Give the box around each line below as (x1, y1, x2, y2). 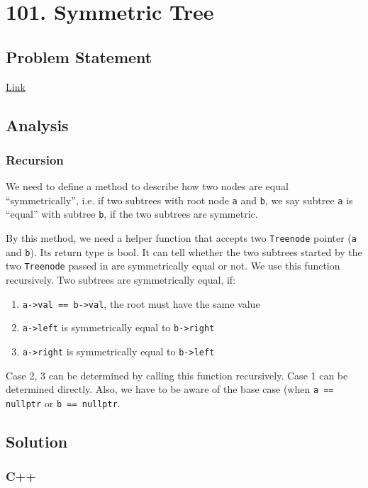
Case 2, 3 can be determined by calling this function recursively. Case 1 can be (6, 367, 348, 382)
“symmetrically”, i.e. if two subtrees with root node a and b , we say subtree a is (6, 192, 353, 207)
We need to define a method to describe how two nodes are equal (6, 179, 289, 194)
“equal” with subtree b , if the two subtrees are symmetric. (6, 206, 258, 221)
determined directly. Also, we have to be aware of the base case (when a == (6, 382, 334, 396)
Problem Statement (6, 45, 152, 67)
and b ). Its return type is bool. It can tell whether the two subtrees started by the (6, 244, 362, 259)
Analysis (6, 113, 69, 135)
